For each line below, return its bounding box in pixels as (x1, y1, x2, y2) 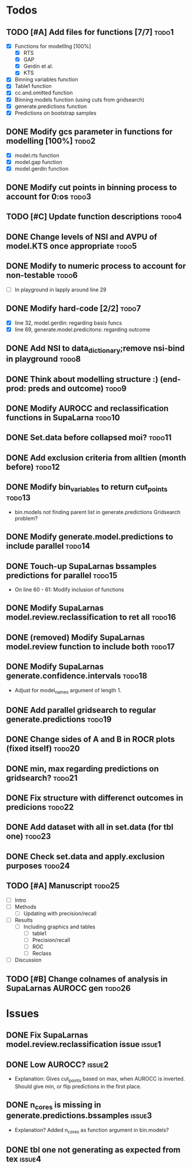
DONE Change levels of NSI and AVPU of (6, 231, 157, 242)
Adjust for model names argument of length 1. (14, 686, 122, 695)
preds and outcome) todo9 (28, 383, 127, 393)
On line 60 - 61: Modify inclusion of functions (14, 586, 125, 593)
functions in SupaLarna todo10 (6, 413, 120, 423)
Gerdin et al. (23, 63, 54, 70)
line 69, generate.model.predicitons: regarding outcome (14, 326, 150, 333)
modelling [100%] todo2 (6, 136, 96, 146)
